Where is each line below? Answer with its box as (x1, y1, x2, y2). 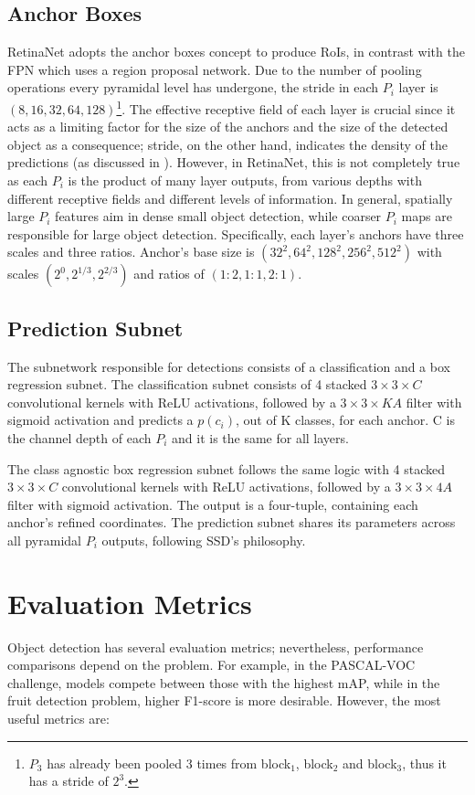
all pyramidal (7, 530, 81, 549)
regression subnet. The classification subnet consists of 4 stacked (7, 375, 367, 394)
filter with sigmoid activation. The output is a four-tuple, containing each (7, 494, 418, 514)
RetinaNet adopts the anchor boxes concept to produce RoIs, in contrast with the (7, 42, 465, 61)
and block (343, 753, 397, 772)
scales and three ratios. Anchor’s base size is (7, 242, 255, 261)
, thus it (402, 753, 447, 772)
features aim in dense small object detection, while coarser (55, 207, 382, 226)
